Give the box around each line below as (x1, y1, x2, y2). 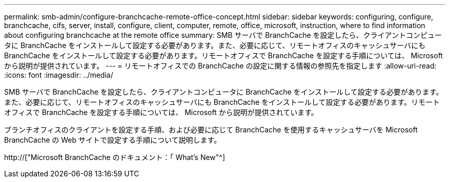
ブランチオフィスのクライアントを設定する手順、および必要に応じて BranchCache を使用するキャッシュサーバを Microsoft (4, 125, 418, 134)
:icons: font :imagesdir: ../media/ (4, 71, 113, 79)
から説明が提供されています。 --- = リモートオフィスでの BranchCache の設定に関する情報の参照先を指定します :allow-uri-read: (4, 61, 437, 70)
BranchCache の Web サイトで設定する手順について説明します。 (4, 135, 221, 144)
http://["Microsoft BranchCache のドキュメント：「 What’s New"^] (4, 153, 226, 162)
